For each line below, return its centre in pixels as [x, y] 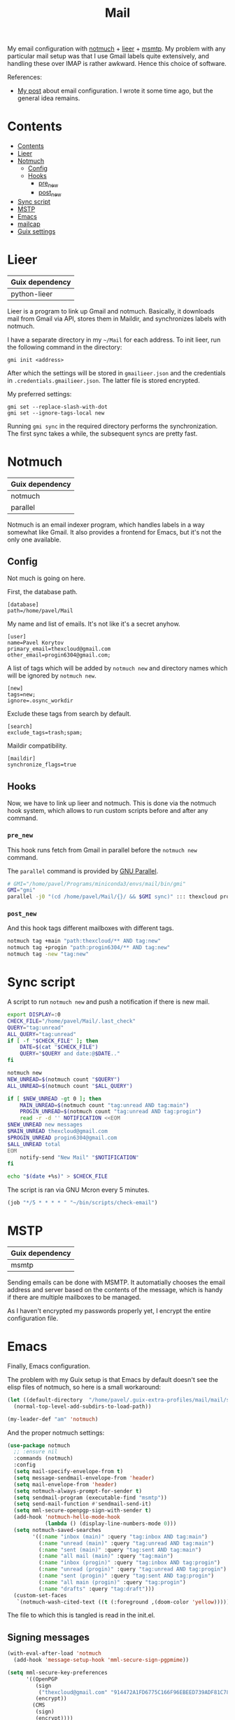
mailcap [29, 224]
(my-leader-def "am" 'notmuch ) [53, 1419]
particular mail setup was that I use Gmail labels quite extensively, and [108, 56]
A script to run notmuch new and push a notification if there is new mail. [108, 1002]
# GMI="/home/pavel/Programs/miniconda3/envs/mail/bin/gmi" [97, 884]
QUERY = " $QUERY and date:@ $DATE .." [70, 1054]
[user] [17, 637]
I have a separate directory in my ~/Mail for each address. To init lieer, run [114, 340]
